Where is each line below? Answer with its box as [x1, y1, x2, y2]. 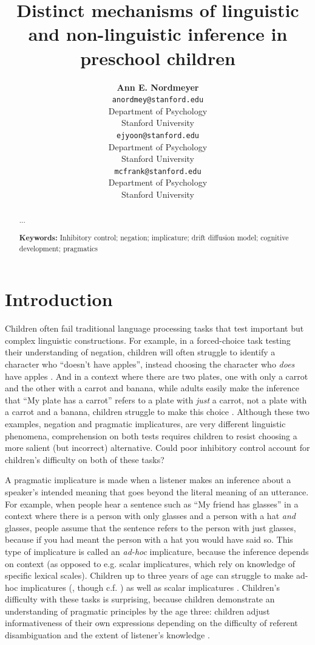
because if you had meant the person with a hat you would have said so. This [5, 533, 293, 546]
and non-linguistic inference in [28, 21, 288, 46]
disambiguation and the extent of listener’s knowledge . [5, 629, 210, 641]
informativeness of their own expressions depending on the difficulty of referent [5, 616, 298, 629]
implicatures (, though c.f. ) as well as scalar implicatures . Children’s [21, 580, 280, 593]
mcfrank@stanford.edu [114, 167, 202, 176]
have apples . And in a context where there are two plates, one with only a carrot [5, 369, 308, 382]
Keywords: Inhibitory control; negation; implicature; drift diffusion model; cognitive [19, 232, 289, 243]
